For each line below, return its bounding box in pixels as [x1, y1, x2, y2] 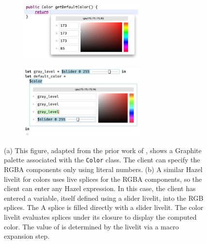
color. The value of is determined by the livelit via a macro [4, 221, 179, 231]
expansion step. [4, 231, 49, 241]
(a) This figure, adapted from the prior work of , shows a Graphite [4, 145, 202, 155]
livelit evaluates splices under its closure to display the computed [4, 212, 197, 222]
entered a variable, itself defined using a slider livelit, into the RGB [4, 192, 204, 203]
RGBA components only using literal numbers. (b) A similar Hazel [4, 164, 203, 174]
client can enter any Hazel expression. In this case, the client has [4, 183, 196, 193]
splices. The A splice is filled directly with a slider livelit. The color [4, 202, 204, 212]
